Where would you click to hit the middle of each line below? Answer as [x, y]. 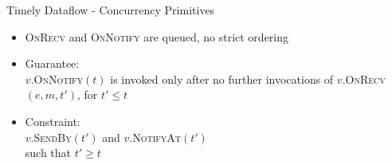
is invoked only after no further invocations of [222, 79]
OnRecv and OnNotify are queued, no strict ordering [157, 36]
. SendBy [51, 137]
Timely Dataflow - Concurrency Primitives [111, 10]
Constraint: [53, 121]
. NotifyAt [155, 137]
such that [48, 153]
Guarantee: [52, 63]
